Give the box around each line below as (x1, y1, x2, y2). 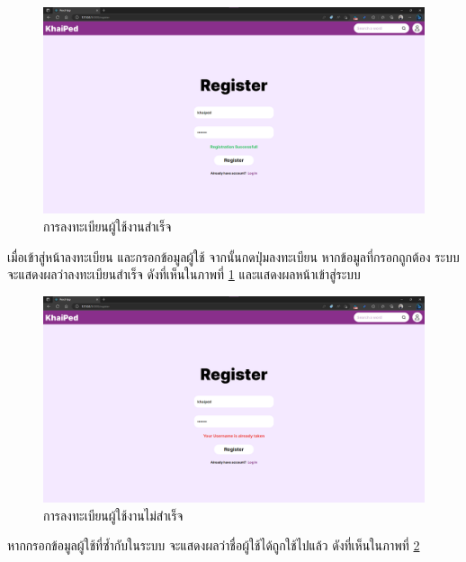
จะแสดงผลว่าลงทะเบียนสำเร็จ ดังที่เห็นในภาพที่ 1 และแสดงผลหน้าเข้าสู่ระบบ (7, 265, 361, 284)
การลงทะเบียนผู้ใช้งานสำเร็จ (43, 216, 172, 235)
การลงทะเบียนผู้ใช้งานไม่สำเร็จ (43, 505, 184, 524)
